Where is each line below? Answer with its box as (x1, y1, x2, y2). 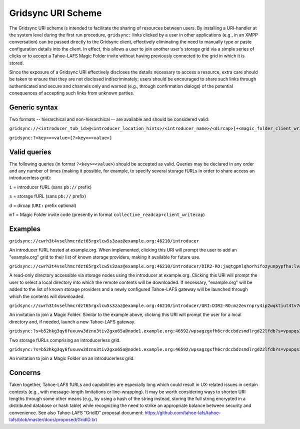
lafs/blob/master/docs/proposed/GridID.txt (9, 416, 97, 422)
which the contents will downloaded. (9, 293, 85, 299)
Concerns (9, 368, 41, 377)
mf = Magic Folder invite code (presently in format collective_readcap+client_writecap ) (9, 211, 205, 217)
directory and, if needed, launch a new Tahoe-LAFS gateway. (9, 318, 135, 324)
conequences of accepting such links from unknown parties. (9, 90, 134, 96)
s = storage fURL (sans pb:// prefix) (9, 193, 86, 199)
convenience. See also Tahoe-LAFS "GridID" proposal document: (9, 409, 144, 415)
